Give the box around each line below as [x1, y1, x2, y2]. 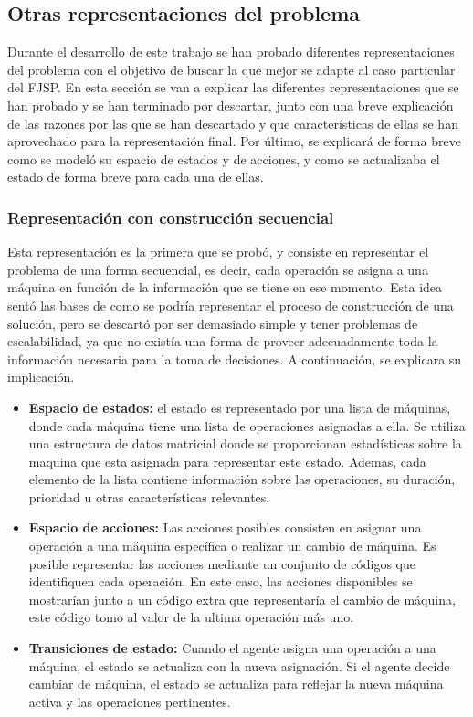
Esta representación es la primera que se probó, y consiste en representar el [7, 242, 429, 261]
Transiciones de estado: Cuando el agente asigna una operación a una [28, 638, 436, 658]
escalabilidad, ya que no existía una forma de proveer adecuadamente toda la [7, 332, 438, 351]
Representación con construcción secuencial [7, 206, 334, 228]
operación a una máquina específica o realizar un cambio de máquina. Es [28, 536, 436, 555]
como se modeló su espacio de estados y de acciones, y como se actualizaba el [7, 149, 440, 168]
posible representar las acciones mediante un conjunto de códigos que [28, 554, 416, 573]
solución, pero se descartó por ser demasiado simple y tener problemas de [7, 313, 418, 332]
